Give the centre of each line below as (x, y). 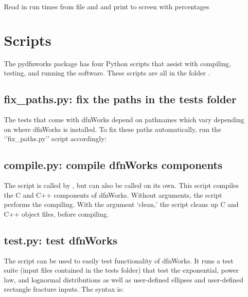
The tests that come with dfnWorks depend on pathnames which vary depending (124, 120)
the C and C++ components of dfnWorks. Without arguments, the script (113, 195)
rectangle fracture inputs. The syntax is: (64, 289)
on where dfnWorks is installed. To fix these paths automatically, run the (113, 129)
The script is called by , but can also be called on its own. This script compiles (121, 185)
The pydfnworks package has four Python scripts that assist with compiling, (117, 63)
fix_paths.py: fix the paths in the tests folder (120, 99)
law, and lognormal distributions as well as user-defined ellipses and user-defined (124, 279)
